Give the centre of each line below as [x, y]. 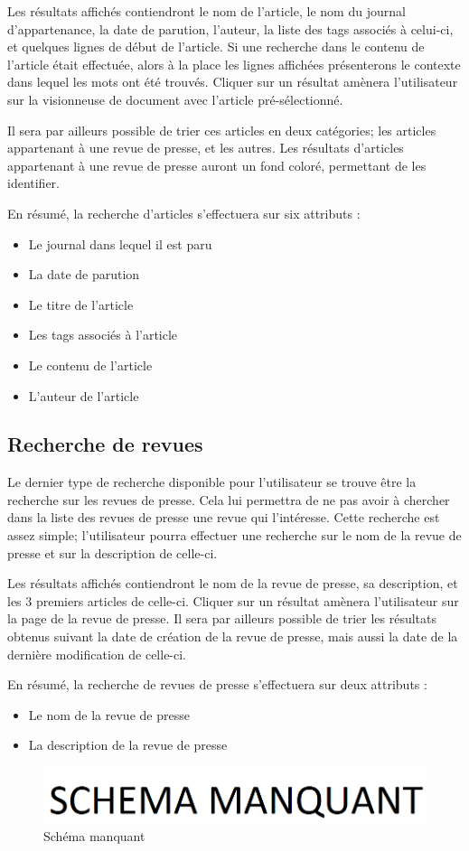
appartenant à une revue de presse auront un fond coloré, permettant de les [217, 165]
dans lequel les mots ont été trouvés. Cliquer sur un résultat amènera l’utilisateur [233, 82]
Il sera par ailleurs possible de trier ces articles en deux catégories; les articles [222, 130]
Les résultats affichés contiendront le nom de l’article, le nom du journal [206, 11]
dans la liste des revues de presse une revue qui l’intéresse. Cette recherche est [224, 517]
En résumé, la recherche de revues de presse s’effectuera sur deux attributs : [217, 684]
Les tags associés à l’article [103, 335]
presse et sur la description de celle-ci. [113, 552]
